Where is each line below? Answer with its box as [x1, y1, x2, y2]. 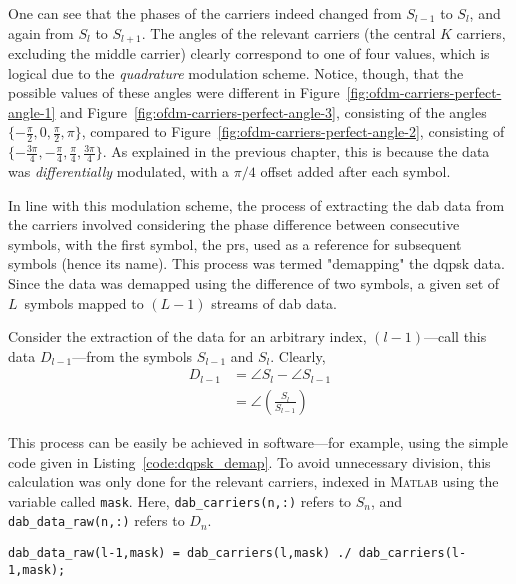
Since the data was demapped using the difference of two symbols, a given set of [8, 273, 500, 294]
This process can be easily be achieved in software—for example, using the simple [8, 431, 508, 452]
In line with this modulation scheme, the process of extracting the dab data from [8, 194, 505, 215]
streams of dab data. [211, 292, 338, 313]
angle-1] [8, 101, 56, 122]
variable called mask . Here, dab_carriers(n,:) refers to [8, 490, 352, 511]
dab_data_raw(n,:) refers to [8, 510, 185, 531]
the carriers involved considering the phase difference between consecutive [8, 214, 460, 235]
